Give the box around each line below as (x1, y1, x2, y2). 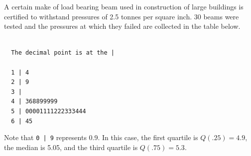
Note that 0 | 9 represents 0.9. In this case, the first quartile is (4, 132, 198, 143)
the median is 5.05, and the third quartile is (4, 142, 138, 152)
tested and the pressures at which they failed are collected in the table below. (4, 21, 241, 31)
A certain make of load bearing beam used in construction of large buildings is (4, 1, 244, 11)
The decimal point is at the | (11, 49, 115, 57)
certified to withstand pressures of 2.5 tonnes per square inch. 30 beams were (4, 11, 239, 21)
